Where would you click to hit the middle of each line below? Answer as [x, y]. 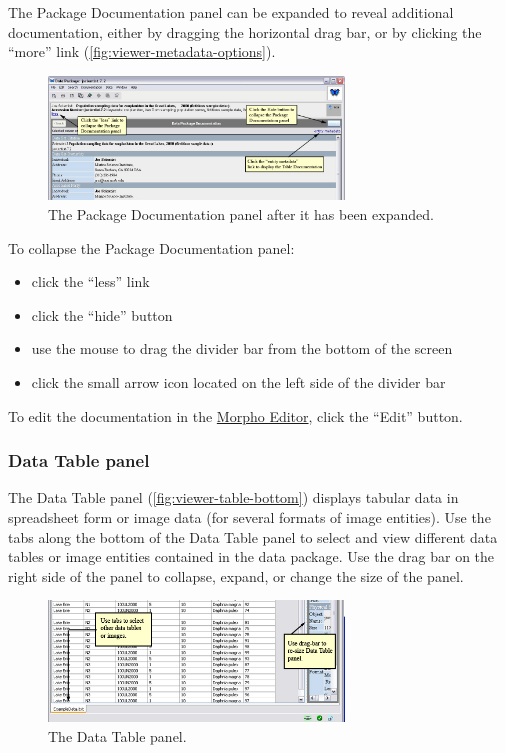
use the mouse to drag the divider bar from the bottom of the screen [242, 348]
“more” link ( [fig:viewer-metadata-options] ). [142, 51]
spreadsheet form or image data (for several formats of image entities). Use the [249, 516]
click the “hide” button [102, 314]
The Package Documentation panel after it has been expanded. [241, 214]
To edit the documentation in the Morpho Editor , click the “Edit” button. [235, 415]
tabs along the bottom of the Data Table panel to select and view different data [253, 536]
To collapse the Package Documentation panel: [151, 247]
